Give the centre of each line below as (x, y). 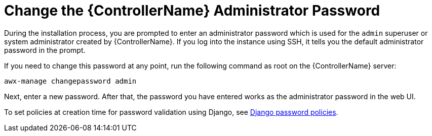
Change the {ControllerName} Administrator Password (192, 11)
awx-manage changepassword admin (70, 81)
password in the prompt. (45, 50)
